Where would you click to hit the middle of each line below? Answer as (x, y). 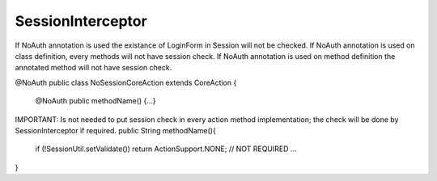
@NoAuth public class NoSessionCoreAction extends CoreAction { (126, 82)
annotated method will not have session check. (93, 68)
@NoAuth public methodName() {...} (96, 101)
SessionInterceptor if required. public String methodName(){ (115, 130)
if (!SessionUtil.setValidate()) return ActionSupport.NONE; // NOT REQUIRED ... (166, 149)
